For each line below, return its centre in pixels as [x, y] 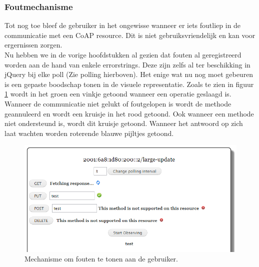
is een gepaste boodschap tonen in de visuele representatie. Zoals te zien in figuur [129, 84]
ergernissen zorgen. [33, 45]
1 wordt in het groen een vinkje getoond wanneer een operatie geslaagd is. [118, 94]
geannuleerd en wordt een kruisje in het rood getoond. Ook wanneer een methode [129, 113]
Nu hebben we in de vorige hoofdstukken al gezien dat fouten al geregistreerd [123, 54]
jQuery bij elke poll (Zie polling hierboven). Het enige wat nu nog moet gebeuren [129, 74]
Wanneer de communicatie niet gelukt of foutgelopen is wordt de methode [118, 103]
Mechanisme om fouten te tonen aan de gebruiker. [101, 259]
